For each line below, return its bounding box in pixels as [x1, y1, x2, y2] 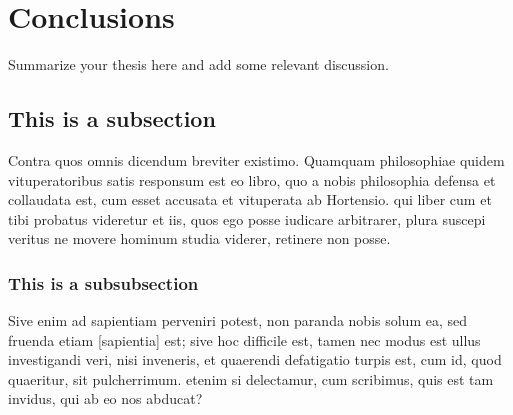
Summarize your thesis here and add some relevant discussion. [8, 54, 389, 75]
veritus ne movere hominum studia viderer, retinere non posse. [8, 228, 391, 249]
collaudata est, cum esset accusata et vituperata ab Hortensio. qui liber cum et [8, 189, 492, 210]
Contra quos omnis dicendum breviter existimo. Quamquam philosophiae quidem [8, 149, 505, 170]
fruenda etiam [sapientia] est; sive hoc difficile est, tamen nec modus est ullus [8, 329, 481, 350]
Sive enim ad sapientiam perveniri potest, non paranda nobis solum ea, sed [8, 310, 468, 331]
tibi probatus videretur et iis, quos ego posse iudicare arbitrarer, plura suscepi [8, 208, 486, 229]
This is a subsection [8, 103, 216, 134]
